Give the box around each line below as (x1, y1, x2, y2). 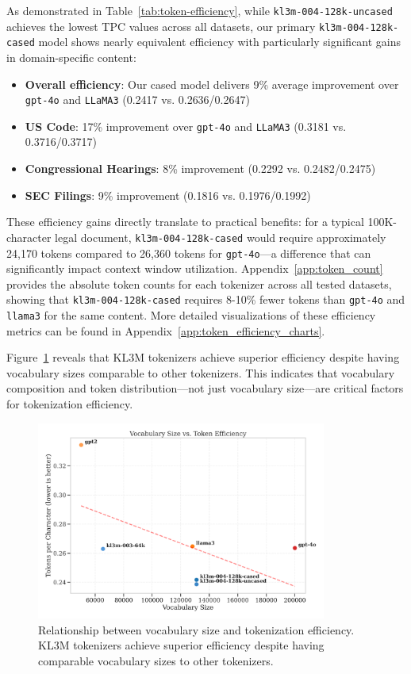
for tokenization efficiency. (6, 396, 133, 412)
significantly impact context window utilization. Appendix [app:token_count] (6, 260, 383, 277)
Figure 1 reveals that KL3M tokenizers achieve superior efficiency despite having (6, 349, 400, 366)
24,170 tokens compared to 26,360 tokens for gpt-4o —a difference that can (6, 244, 371, 261)
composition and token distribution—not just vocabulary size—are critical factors (6, 380, 404, 396)
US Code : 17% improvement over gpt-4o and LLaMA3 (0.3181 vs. (25, 117, 347, 134)
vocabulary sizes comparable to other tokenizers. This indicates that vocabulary (6, 364, 395, 381)
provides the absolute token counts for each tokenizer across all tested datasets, (6, 275, 392, 292)
